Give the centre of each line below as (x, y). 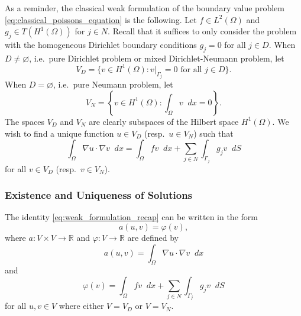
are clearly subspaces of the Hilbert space (164, 121)
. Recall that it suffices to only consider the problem (202, 31)
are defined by (153, 237)
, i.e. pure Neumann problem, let (113, 84)
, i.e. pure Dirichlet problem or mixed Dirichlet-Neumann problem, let (157, 58)
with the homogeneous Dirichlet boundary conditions (101, 44)
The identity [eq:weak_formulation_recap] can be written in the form (131, 217)
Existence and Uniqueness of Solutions (99, 195)
